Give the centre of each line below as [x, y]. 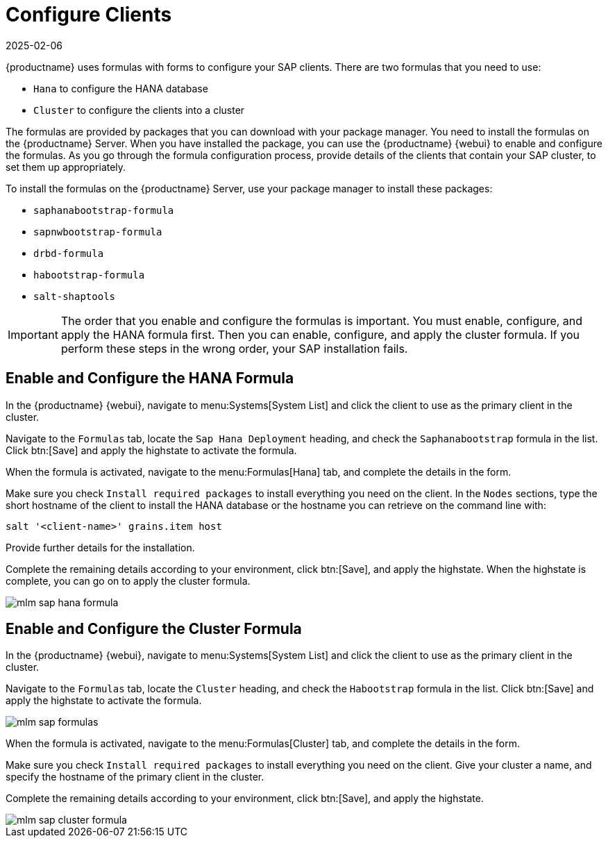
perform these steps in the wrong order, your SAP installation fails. [234, 348]
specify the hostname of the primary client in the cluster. [135, 777]
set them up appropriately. [66, 167]
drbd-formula [69, 253]
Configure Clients [89, 15]
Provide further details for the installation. [100, 547]
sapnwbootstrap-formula [98, 232]
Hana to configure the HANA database [121, 88]
